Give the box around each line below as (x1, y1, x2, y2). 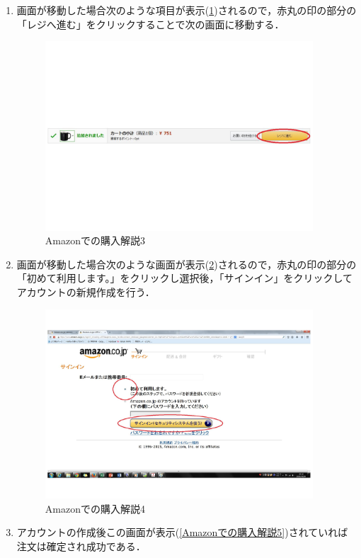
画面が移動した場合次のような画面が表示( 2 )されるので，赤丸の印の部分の (16, 256, 357, 271)
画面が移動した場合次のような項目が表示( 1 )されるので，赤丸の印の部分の (16, 3, 357, 17)
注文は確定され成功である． (16, 538, 146, 553)
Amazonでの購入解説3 (45, 233, 145, 248)
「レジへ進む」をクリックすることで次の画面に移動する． (16, 16, 285, 31)
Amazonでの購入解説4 (45, 501, 145, 516)
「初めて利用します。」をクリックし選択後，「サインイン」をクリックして (16, 271, 353, 285)
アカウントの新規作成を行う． (16, 285, 155, 300)
